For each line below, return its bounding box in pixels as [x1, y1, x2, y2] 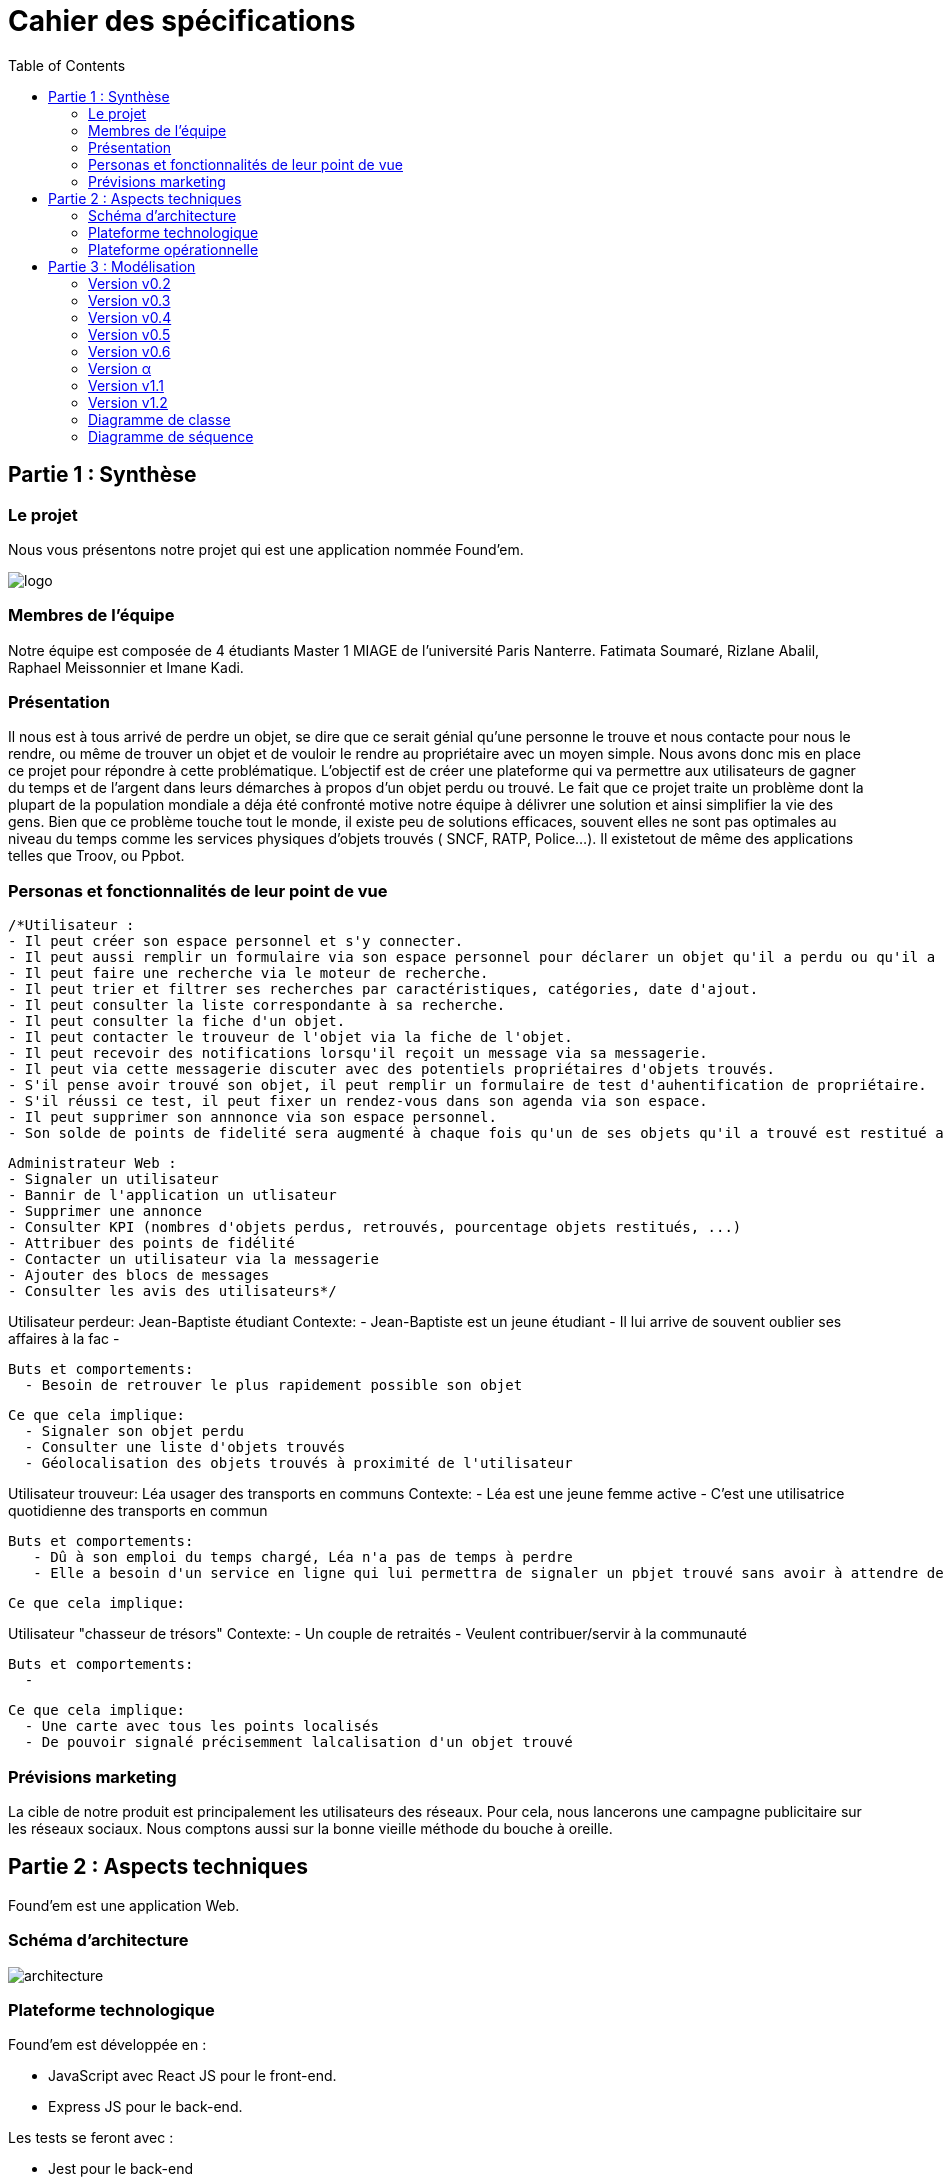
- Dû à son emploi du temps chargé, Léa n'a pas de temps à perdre [33, 1549, 573, 1566]
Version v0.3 [88, 291, 171, 309]
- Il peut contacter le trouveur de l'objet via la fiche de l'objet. [8, 1029, 573, 1046]
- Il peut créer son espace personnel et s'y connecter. [8, 933, 464, 950]
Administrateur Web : [8, 1155, 177, 1172]
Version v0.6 [88, 342, 171, 360]
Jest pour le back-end [48, 2160, 194, 2178]
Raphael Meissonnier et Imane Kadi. [8, 658, 244, 676]
